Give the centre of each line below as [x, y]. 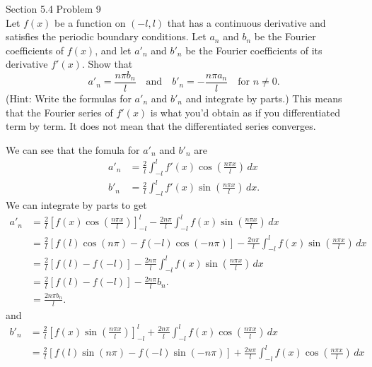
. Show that [107, 64]
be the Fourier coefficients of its [254, 50]
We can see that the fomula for [73, 149]
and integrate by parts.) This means [264, 98]
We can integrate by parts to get [76, 205]
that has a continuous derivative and [246, 22]
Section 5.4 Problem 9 [53, 8]
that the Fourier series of [59, 112]
